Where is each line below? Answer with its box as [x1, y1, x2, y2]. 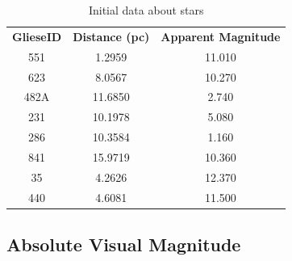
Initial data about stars [88, 2, 204, 18]
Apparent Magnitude [161, 27, 281, 44]
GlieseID [12, 27, 62, 44]
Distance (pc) [73, 27, 150, 44]
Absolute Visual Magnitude [6, 232, 241, 257]
